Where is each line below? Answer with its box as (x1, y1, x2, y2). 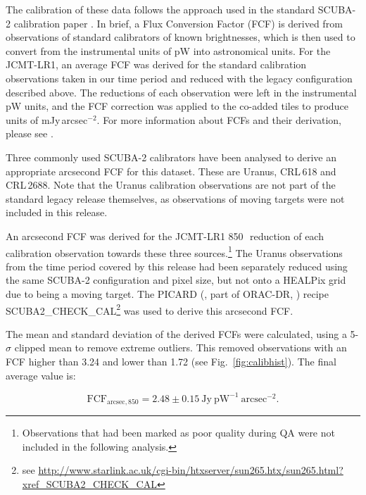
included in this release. (6, 205, 108, 220)
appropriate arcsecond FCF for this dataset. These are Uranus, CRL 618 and (6, 163, 336, 178)
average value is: (6, 368, 76, 382)
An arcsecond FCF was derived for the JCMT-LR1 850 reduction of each (6, 228, 324, 243)
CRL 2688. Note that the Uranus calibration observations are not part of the (6, 177, 336, 192)
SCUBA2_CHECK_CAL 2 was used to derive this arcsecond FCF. (6, 301, 294, 318)
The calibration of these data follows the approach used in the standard (6, 2, 315, 16)
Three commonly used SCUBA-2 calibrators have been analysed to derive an (6, 149, 336, 164)
